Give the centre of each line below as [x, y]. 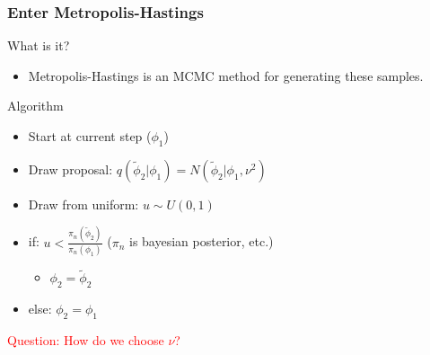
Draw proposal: [70, 169]
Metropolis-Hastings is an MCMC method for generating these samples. [226, 75]
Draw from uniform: [83, 204]
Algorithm [35, 106]
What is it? [39, 45]
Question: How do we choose [86, 339]
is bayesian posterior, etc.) [201, 241]
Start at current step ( [90, 136]
